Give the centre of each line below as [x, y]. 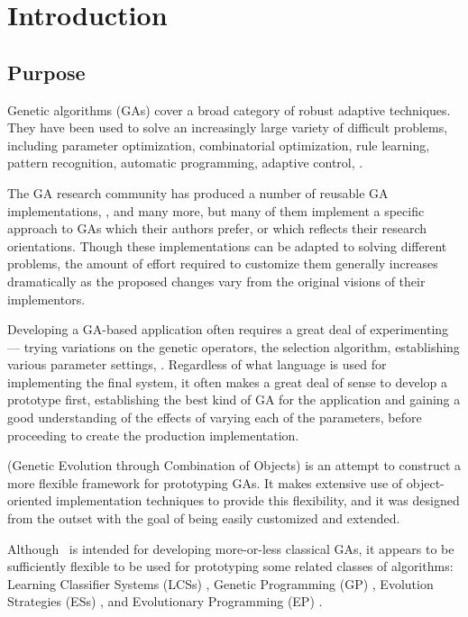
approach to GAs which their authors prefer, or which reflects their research [217, 228]
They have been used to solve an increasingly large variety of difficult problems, [228, 127]
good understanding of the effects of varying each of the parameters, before [215, 417]
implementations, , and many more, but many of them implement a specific [216, 210]
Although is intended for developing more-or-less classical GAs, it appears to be [231, 548]
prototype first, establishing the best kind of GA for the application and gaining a [234, 399]
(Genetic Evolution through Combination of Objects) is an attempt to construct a [234, 465]
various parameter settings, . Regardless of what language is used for [197, 364]
